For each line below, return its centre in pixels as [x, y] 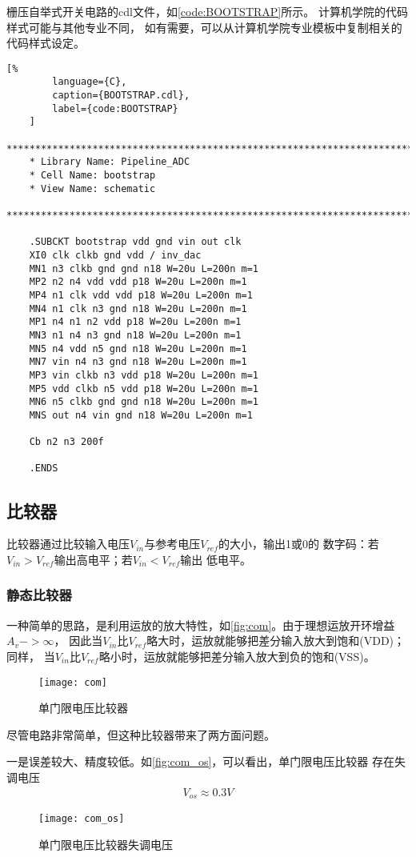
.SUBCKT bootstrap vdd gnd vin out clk [135, 242]
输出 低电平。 [216, 559]
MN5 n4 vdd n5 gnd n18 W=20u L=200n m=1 [138, 348]
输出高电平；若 [93, 559]
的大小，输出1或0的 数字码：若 [299, 544]
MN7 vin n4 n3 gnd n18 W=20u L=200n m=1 [138, 362]
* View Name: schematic [92, 188]
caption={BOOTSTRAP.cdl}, [121, 96]
